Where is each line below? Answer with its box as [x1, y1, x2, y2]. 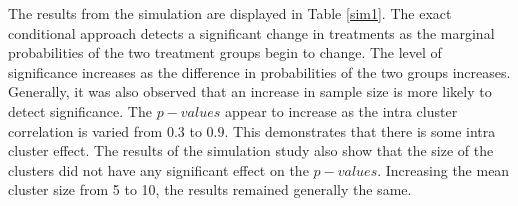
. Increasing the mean [377, 159, 510, 180]
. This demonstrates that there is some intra [224, 120, 496, 141]
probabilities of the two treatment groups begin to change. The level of [8, 42, 442, 63]
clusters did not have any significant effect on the [8, 159, 309, 180]
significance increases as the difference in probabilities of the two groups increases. [8, 61, 511, 82]
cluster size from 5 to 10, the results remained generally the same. [8, 179, 412, 200]
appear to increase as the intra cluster [224, 100, 458, 121]
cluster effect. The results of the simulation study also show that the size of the [8, 140, 494, 161]
